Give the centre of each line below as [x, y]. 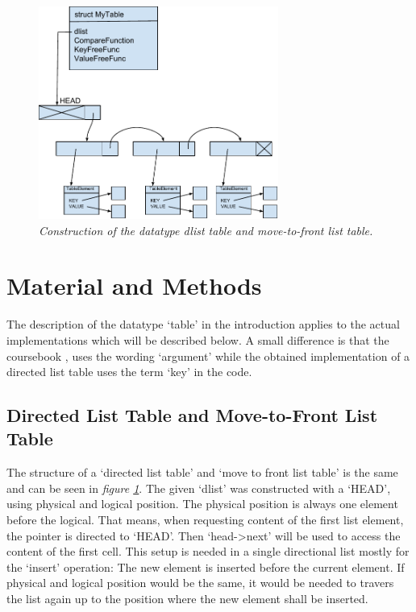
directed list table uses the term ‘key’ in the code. [129, 372]
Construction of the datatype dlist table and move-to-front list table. [206, 230]
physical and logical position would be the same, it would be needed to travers [200, 583]
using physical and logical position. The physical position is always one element [202, 504]
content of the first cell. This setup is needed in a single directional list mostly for [208, 551]
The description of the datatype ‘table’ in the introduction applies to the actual [203, 324]
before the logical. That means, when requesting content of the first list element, [205, 520]
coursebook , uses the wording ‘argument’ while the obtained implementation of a [208, 356]
